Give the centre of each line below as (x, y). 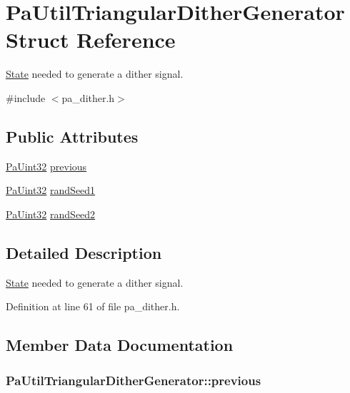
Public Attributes (72, 136)
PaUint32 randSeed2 (51, 214)
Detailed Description (84, 252)
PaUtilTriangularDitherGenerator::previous (134, 380)
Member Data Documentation (120, 345)
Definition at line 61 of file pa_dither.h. (93, 306)
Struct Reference (91, 40)
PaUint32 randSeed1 (51, 190)
